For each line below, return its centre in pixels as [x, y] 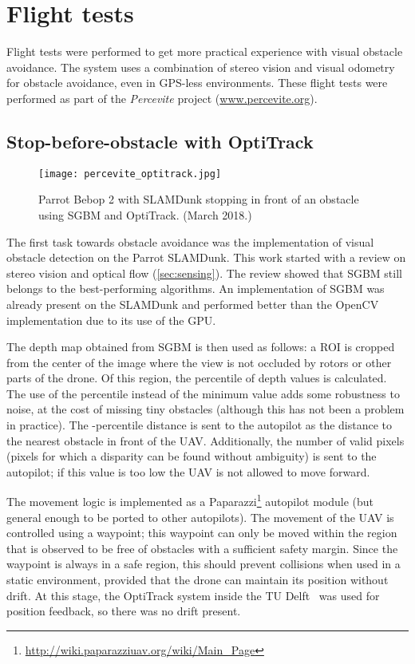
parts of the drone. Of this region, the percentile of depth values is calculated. [197, 378]
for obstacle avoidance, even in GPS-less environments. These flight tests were [197, 83]
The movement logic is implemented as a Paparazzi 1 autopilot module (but [190, 500]
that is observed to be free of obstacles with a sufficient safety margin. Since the [202, 548]
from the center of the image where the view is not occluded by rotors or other [199, 362]
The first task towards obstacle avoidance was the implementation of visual [190, 241]
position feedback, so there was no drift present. [124, 611]
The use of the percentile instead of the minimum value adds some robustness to [203, 393]
